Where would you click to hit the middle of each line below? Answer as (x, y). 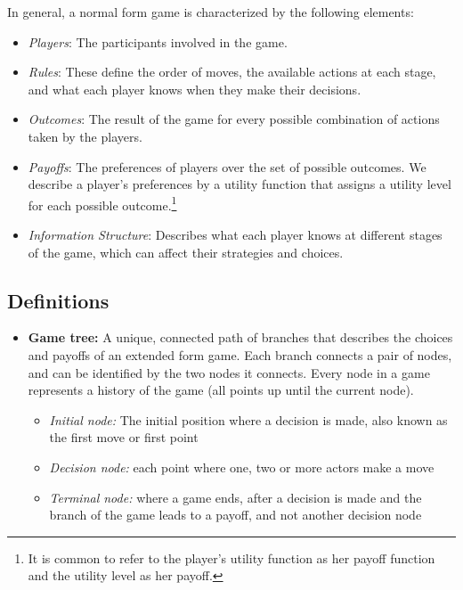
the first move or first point (124, 437)
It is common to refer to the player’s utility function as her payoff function (231, 557)
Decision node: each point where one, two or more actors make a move (242, 467)
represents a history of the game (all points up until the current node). (221, 390)
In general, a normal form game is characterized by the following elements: (211, 12)
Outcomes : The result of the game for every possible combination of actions (234, 119)
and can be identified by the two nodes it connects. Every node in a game (229, 372)
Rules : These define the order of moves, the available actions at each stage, (232, 72)
